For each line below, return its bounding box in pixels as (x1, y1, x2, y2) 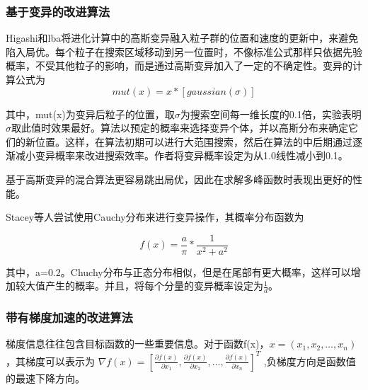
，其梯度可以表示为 (6, 353, 95, 368)
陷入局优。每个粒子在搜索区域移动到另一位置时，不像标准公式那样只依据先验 (6, 44, 362, 59)
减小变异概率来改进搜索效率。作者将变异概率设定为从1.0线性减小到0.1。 (15, 148, 348, 163)
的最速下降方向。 (6, 370, 85, 385)
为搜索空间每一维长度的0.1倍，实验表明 (180, 106, 362, 121)
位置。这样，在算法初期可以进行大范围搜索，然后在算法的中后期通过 (35, 134, 352, 149)
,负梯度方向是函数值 (263, 353, 356, 368)
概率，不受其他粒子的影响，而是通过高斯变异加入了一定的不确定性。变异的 (6, 58, 352, 73)
